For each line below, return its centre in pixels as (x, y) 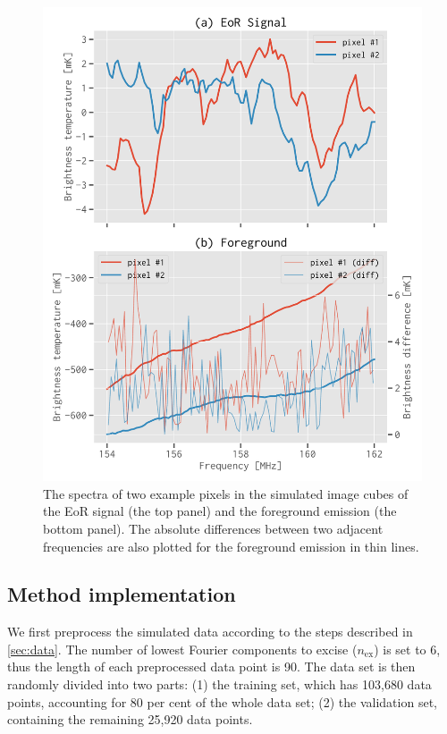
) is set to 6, (407, 649)
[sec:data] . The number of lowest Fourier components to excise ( (182, 649)
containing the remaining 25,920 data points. (130, 719)
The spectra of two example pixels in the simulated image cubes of (226, 493)
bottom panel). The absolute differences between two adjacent (213, 528)
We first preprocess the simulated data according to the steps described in (210, 632)
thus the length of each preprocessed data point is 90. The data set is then (211, 667)
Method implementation (122, 594)
